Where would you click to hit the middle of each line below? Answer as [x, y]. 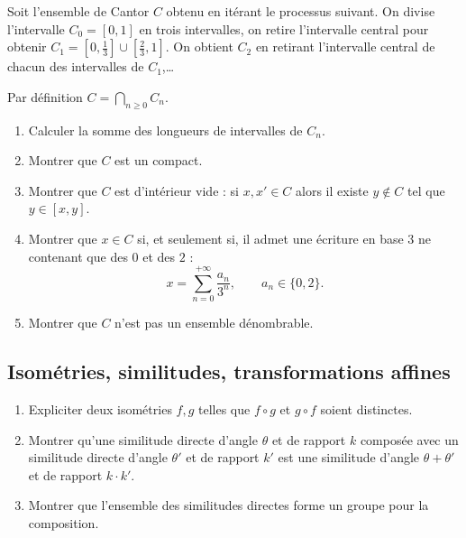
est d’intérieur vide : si [177, 190]
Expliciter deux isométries [100, 409]
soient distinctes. [366, 409]
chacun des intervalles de [76, 66]
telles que [224, 409]
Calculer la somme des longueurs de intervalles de [165, 130]
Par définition [45, 96]
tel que [426, 190]
